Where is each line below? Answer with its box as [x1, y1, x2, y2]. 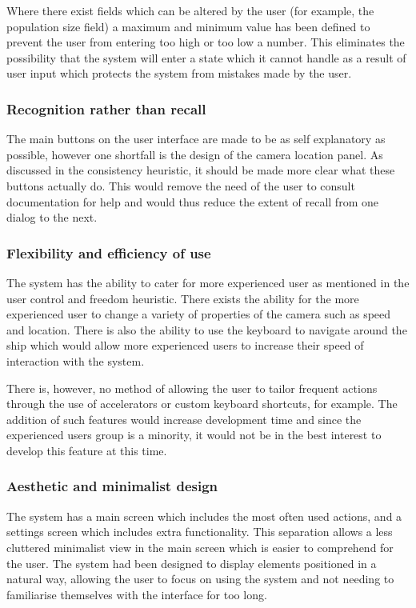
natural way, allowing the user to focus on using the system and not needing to [6, 570, 394, 587]
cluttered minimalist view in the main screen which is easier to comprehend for [6, 538, 394, 555]
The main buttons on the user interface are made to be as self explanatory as [6, 130, 386, 147]
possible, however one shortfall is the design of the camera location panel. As [6, 146, 383, 162]
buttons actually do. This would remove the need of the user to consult [6, 177, 355, 194]
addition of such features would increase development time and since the [6, 410, 362, 427]
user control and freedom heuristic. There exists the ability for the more [6, 290, 359, 306]
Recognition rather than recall [6, 98, 206, 118]
